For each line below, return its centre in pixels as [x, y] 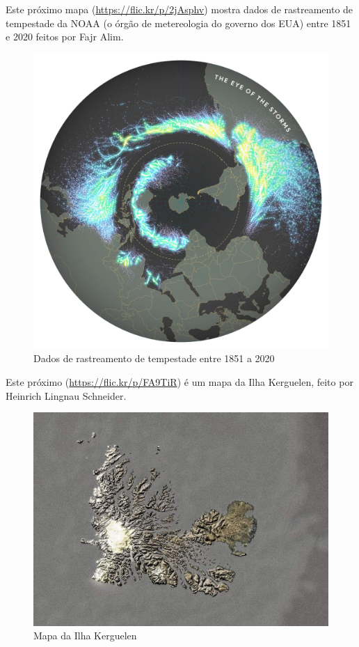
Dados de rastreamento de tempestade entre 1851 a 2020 [154, 358]
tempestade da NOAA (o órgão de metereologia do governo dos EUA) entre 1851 [178, 23]
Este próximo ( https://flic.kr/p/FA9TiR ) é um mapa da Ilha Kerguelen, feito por [179, 381]
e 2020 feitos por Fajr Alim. [65, 37]
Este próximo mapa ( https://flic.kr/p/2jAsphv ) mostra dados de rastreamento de [179, 9]
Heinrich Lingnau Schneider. [66, 395]
